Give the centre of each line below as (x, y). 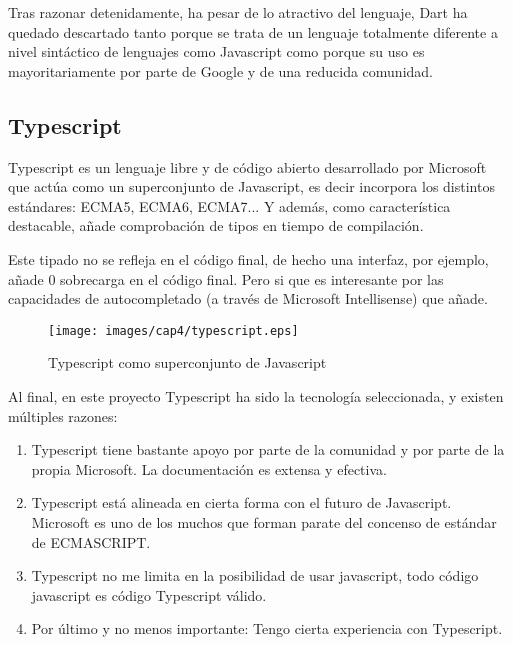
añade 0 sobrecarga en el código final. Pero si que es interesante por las (226, 278)
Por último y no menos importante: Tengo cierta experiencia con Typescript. (267, 628)
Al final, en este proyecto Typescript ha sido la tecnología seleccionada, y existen (256, 395)
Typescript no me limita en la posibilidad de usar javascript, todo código (255, 575)
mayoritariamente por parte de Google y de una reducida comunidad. (220, 70)
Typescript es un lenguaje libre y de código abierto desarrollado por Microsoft (247, 166)
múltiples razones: (63, 415)
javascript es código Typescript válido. (149, 594)
